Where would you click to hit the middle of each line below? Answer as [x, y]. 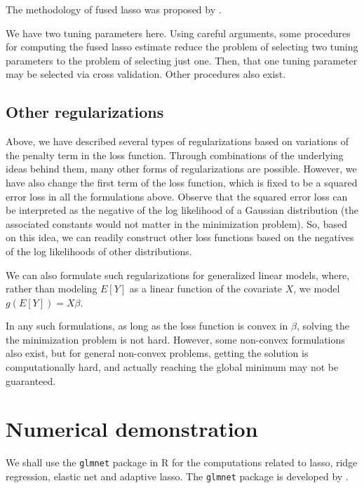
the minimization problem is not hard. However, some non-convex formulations [175, 339]
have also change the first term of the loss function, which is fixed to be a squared [182, 182]
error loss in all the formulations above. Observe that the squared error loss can [177, 196]
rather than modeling [52, 289]
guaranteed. [31, 380]
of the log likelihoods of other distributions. [99, 251]
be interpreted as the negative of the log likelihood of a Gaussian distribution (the [182, 210]
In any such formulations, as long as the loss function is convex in [147, 326]
